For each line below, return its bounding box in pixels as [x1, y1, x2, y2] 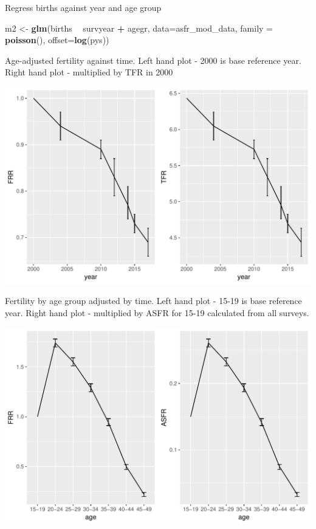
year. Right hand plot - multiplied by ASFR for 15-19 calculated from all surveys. [5, 306, 309, 319]
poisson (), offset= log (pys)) [5, 33, 109, 46]
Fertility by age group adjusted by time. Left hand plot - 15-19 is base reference [5, 294, 302, 307]
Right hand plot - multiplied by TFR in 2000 [5, 66, 173, 78]
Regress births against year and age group [5, 1, 162, 13]
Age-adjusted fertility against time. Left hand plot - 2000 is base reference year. [5, 54, 301, 66]
